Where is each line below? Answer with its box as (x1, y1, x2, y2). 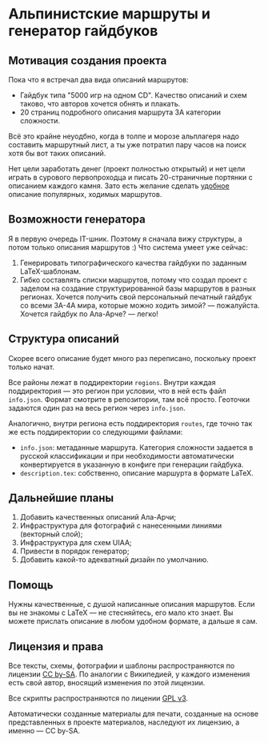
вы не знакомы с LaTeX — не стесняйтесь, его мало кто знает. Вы (8, 608, 234, 617)
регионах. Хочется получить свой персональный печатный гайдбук (19, 291, 252, 301)
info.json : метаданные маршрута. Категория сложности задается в (19, 442, 254, 452)
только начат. (8, 362, 54, 371)
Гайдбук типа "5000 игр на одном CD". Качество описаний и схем (19, 90, 247, 100)
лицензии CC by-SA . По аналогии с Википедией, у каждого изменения (8, 669, 250, 679)
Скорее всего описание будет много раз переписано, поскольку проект (8, 353, 257, 363)
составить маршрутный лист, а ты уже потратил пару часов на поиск (8, 140, 246, 149)
